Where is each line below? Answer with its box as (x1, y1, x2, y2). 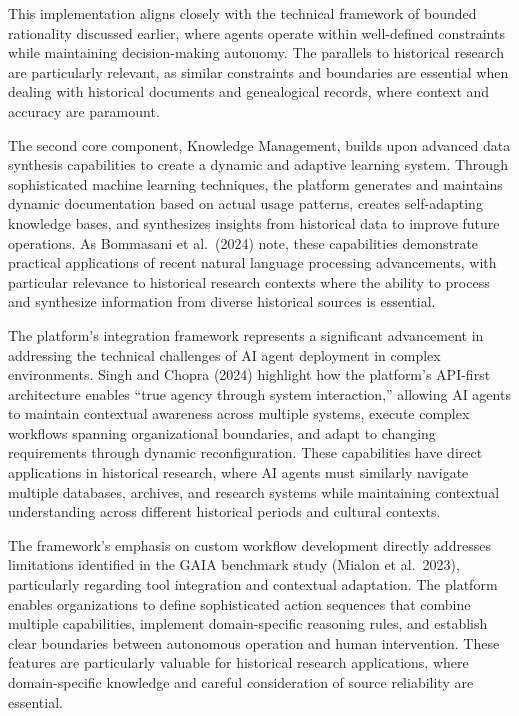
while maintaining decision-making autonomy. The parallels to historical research (8, 42, 504, 63)
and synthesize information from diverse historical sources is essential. (8, 291, 436, 312)
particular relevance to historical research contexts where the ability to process (8, 271, 490, 292)
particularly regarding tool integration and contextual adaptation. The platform (8, 574, 498, 595)
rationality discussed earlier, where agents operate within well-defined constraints (8, 22, 505, 43)
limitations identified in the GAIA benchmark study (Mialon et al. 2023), (8, 554, 460, 575)
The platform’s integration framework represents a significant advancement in (8, 324, 484, 345)
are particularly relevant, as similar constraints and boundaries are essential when (8, 61, 509, 82)
